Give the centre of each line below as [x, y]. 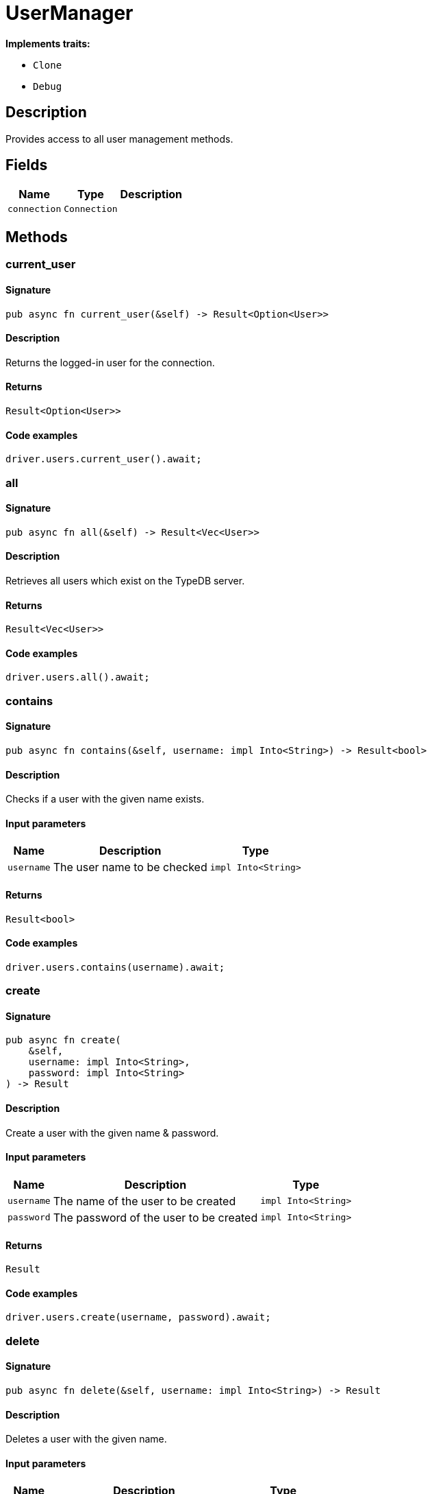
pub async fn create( [63, 1040]
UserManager [69, 13]
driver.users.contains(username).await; [115, 967]
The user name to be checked [130, 867]
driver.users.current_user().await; [104, 459]
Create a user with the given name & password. [112, 1133]
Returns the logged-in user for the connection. [110, 362]
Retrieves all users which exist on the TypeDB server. [125, 580]
